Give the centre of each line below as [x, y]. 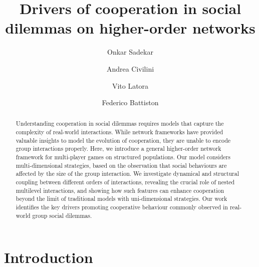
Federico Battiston [130, 102]
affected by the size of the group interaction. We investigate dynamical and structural [127, 174]
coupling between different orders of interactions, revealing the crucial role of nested [125, 182]
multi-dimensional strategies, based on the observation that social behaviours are [121, 165]
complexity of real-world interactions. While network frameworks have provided [119, 132]
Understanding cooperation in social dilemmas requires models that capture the [120, 123]
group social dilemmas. [62, 215]
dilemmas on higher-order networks [130, 28]
